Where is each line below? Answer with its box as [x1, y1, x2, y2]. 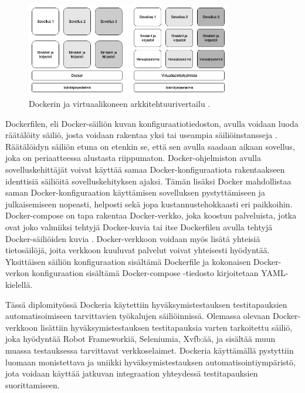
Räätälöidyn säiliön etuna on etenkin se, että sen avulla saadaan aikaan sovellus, [5, 140, 295, 152]
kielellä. [5, 278, 33, 290]
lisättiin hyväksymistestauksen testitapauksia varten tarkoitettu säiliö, [40, 321, 293, 333]
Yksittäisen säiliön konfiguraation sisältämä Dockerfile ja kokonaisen [5, 255, 251, 267]
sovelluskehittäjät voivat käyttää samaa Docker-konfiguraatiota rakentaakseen [5, 163, 285, 176]
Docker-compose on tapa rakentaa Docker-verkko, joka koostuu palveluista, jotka [5, 209, 297, 221]
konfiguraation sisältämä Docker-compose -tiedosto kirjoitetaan [32, 267, 259, 279]
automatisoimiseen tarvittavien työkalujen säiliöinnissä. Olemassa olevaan [5, 310, 270, 322]
